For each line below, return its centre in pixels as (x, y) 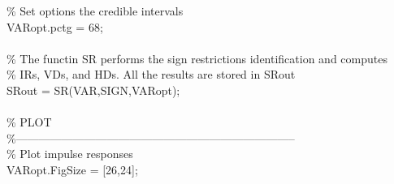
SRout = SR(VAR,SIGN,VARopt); (93, 90)
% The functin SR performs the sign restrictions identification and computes (197, 58)
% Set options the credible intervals (95, 11)
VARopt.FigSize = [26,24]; (72, 169)
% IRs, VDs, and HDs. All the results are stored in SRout (151, 74)
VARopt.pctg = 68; (55, 26)
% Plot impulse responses (70, 154)
